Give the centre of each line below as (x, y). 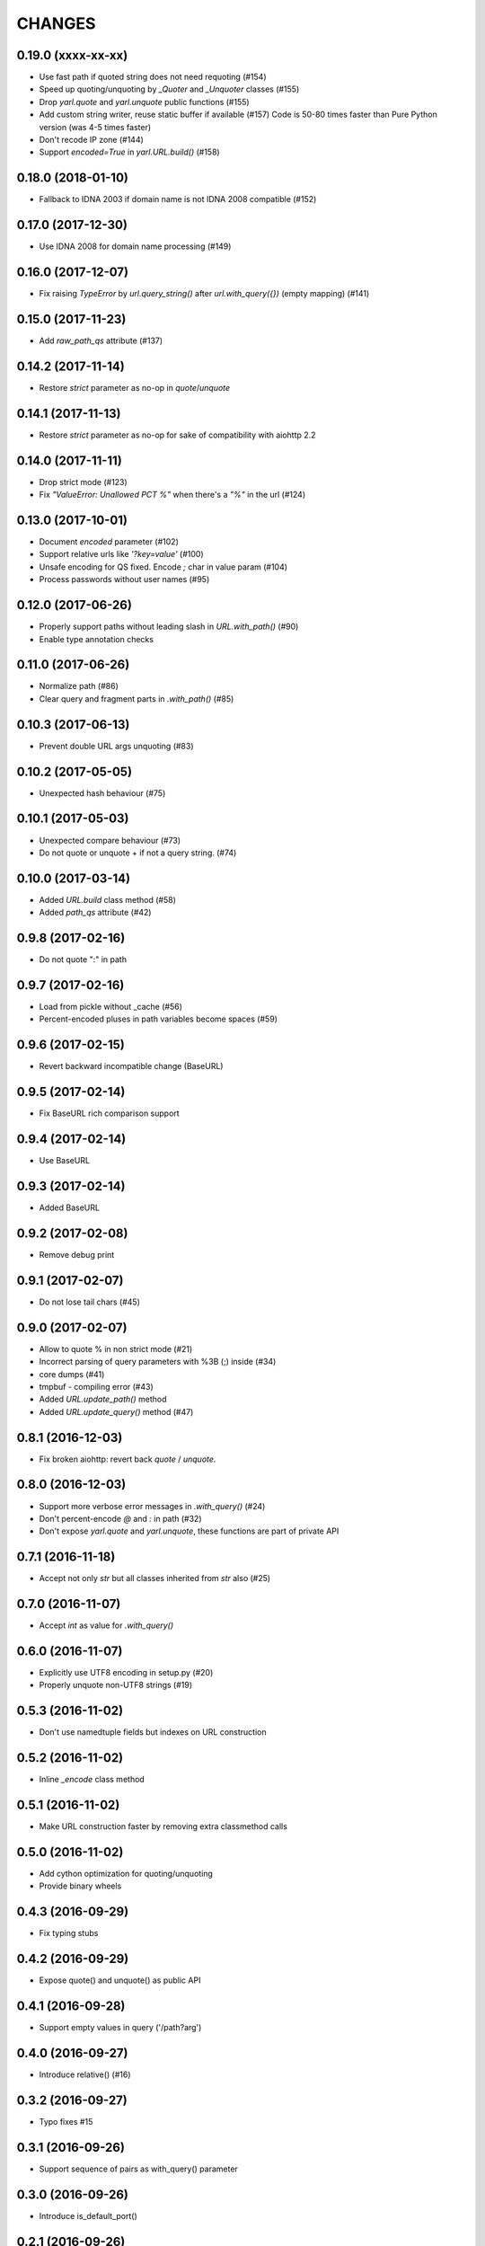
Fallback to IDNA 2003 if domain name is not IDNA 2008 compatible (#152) (178, 199)
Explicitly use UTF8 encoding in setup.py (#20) (126, 1673)
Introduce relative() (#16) (85, 2074)
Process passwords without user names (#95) (124, 579)
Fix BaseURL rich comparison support (109, 1113)
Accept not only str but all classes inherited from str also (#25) (155, 1578)
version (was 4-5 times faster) (95, 127)
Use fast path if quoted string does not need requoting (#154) (153, 77)
